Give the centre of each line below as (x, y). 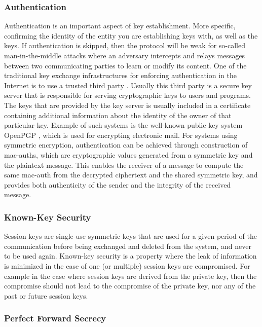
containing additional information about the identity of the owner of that (118, 115)
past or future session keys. (46, 295)
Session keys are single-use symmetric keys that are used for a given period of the (130, 236)
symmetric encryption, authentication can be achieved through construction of (126, 145)
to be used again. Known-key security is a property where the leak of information (130, 256)
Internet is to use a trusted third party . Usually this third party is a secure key (128, 85)
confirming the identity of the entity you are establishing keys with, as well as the (131, 35)
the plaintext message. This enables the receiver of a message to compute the (124, 165)
